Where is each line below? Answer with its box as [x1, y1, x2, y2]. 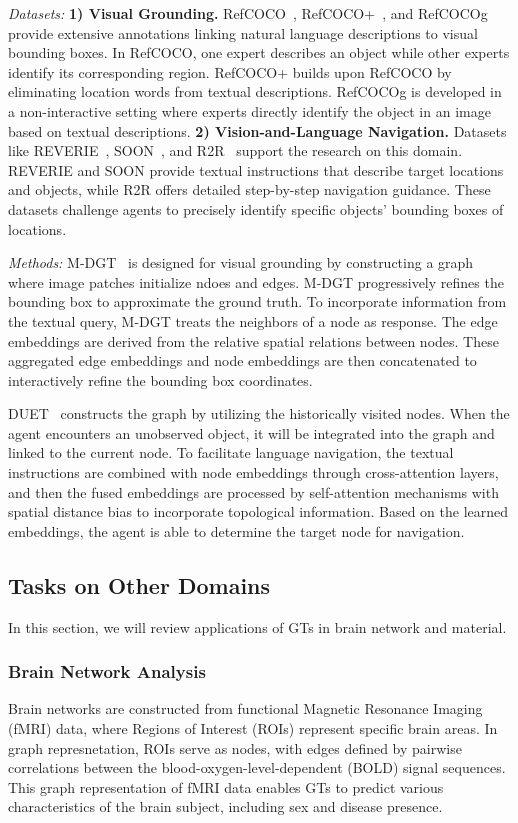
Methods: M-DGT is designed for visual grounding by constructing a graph [8, 252, 474, 273]
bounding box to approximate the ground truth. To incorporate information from [8, 291, 507, 312]
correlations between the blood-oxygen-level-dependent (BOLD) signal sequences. [8, 757, 506, 778]
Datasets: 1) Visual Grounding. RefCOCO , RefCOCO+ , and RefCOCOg [8, 3, 488, 23]
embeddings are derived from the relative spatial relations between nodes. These [8, 330, 499, 351]
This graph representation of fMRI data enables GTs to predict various [8, 776, 444, 797]
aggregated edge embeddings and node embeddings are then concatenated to [8, 350, 477, 371]
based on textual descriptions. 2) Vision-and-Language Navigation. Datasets [8, 120, 507, 141]
